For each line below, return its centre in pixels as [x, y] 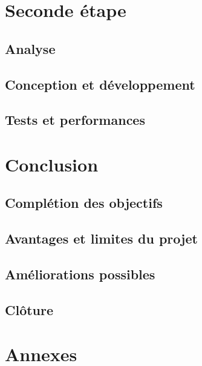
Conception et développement [100, 84]
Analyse [30, 48]
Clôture [29, 309]
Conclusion [52, 164]
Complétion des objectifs [84, 203]
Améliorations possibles [80, 274]
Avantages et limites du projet [101, 238]
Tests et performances [75, 120]
